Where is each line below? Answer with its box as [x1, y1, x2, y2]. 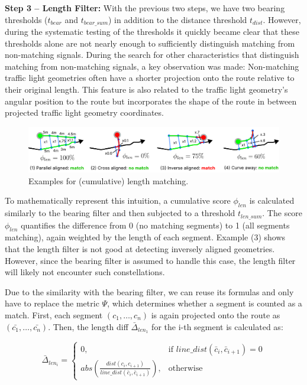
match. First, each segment [5, 309, 103, 321]
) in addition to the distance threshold [108, 13, 247, 25]
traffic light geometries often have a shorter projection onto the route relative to [5, 71, 295, 84]
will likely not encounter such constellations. [5, 266, 165, 278]
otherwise [168, 364, 203, 373]
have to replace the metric [5, 297, 99, 309]
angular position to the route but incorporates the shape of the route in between [5, 94, 297, 107]
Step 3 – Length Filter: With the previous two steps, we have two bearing [5, 2, 285, 14]
